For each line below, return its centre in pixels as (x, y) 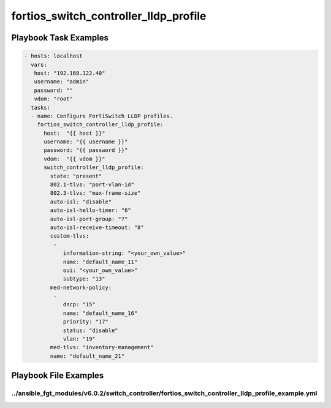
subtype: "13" (84, 279)
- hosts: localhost (53, 56)
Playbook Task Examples (60, 38)
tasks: (41, 108)
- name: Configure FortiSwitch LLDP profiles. (102, 116)
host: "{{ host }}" (74, 133)
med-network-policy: (81, 287)
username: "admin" (62, 82)
